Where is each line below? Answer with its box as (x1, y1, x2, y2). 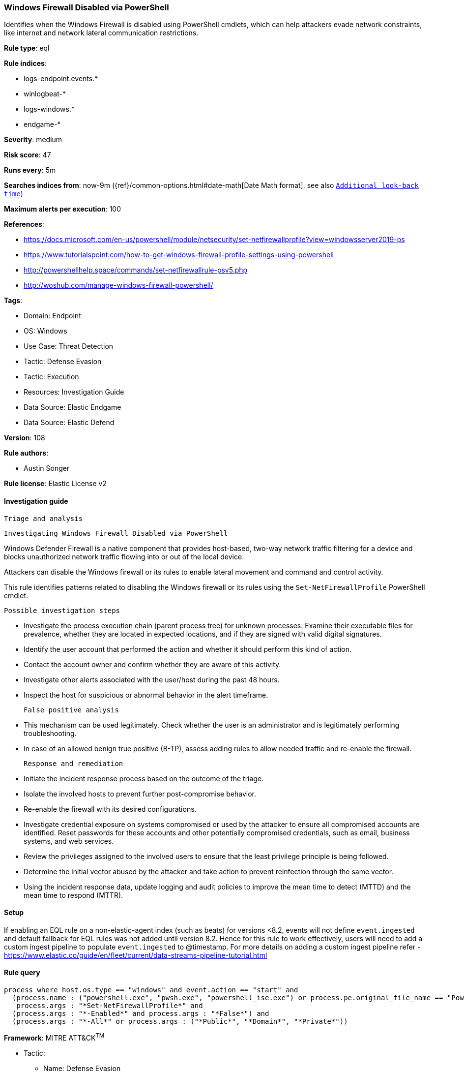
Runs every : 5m (4, 166, 56, 175)
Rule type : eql (4, 44, 50, 53)
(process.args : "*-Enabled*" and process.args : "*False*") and (12, 1010, 269, 1018)
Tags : (4, 296, 23, 305)
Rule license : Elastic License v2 (4, 479, 107, 488)
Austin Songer (24, 464, 70, 473)
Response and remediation (24, 759, 123, 767)
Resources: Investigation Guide (24, 388, 124, 397)
